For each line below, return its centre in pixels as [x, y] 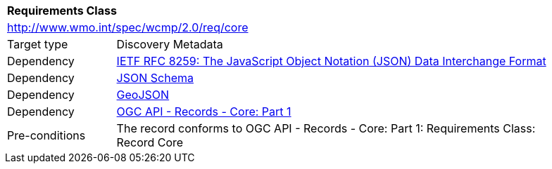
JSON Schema [155, 78]
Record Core [150, 142]
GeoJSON [143, 95]
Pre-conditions [46, 135]
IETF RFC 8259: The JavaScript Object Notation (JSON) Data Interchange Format [331, 61]
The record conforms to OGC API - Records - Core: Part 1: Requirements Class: [326, 128]
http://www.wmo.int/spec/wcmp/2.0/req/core [128, 27]
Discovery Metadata [170, 44]
